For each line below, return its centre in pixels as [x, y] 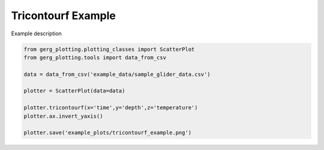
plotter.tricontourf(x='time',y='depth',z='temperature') [111, 108]
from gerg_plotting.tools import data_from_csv [95, 57]
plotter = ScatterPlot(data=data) [74, 91]
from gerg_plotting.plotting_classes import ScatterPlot [109, 49]
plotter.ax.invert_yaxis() [63, 116]
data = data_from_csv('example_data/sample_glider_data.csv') [117, 74]
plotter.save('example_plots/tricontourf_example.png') [108, 133]
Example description [37, 33]
